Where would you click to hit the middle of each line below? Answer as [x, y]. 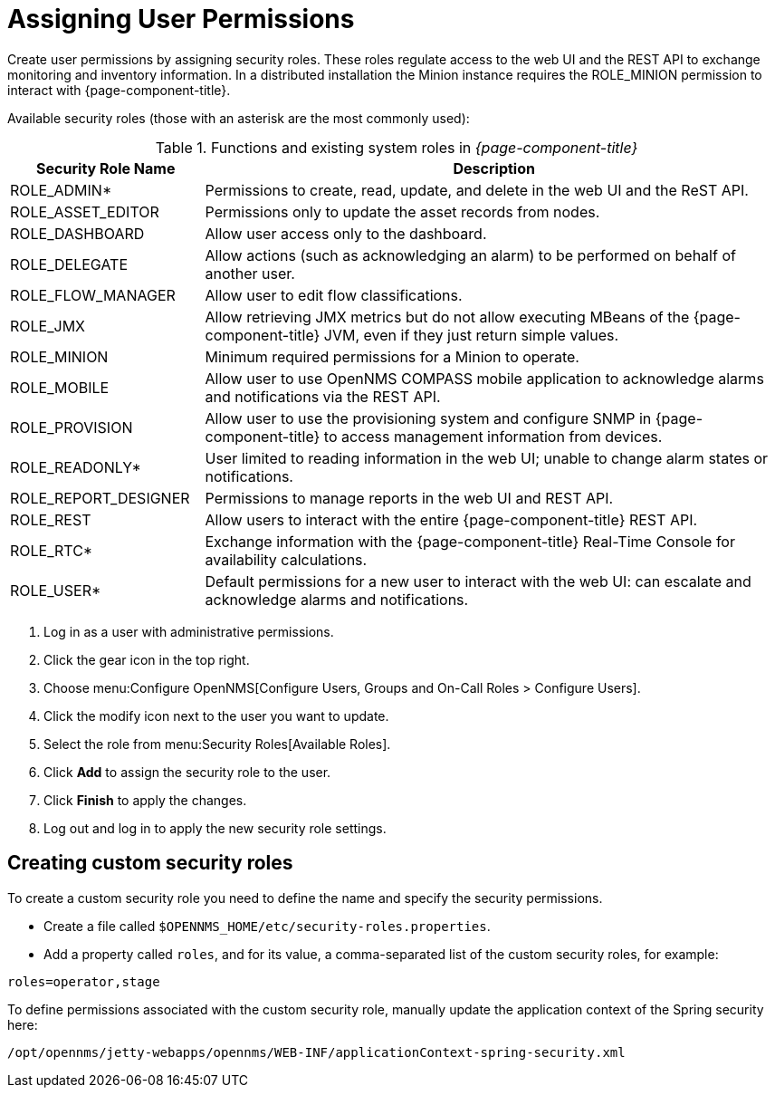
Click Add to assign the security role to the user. [187, 772]
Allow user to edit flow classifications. [334, 295]
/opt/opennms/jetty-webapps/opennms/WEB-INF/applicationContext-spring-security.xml [316, 1052]
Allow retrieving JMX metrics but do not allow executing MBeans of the [447, 317]
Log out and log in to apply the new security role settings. [215, 828]
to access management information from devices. [493, 436]
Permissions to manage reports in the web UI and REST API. [409, 498]
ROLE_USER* [56, 590]
